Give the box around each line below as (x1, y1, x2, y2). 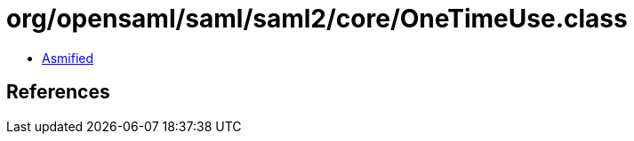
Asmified (42, 50, 94, 66)
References (6, 81, 110, 104)
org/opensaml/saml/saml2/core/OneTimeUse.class (6, 4, 628, 34)
